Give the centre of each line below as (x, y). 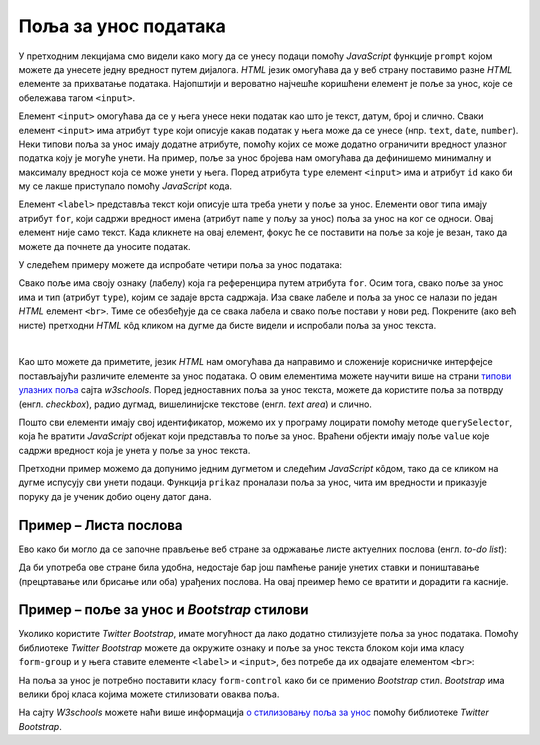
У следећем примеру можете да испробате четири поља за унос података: (180, 265)
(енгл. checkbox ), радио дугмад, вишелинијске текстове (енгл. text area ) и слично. (195, 404)
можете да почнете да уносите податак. (104, 246)
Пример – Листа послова (100, 525)
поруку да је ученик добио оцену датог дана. (115, 496)
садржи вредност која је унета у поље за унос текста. (134, 450)
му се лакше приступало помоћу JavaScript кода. (125, 186)
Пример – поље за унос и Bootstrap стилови (163, 610)
